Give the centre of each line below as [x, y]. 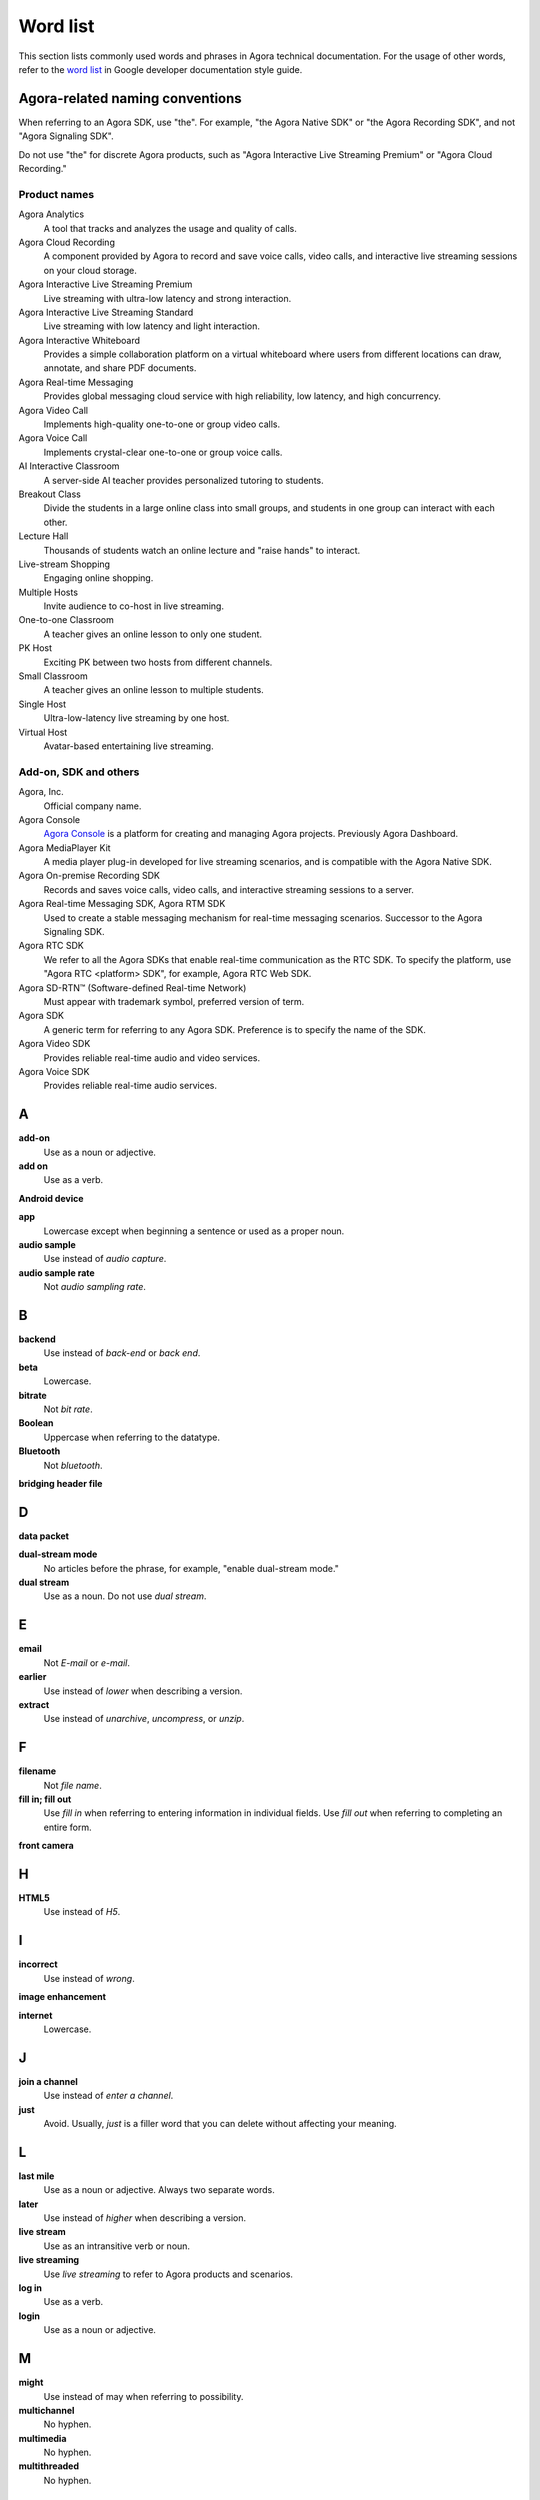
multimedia [42, 2438]
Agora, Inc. [41, 792]
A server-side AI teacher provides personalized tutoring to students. [183, 480]
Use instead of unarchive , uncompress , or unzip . [144, 1719]
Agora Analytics [51, 214]
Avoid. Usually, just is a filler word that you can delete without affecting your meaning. [220, 2123]
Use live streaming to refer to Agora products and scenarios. [168, 2274]
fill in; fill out [45, 1799]
